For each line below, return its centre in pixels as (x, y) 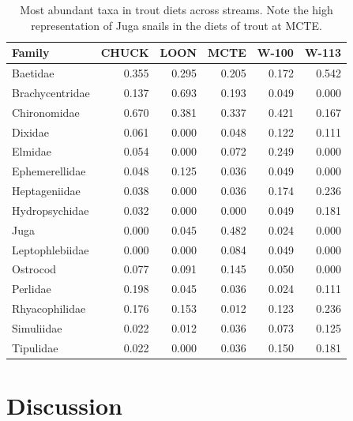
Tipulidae (35, 347)
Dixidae (30, 132)
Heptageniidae (46, 191)
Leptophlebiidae (51, 249)
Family (31, 53)
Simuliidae (37, 328)
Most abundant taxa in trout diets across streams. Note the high (176, 9)
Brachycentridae (51, 92)
